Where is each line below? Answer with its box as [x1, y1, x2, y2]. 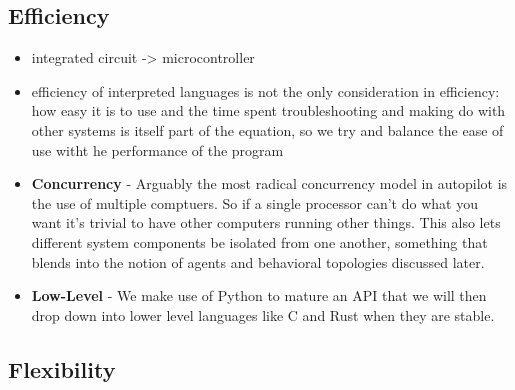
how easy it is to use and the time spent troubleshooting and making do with [31, 100, 506, 121]
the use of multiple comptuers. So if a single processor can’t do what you [31, 192, 478, 213]
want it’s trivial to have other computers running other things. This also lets [31, 212, 501, 233]
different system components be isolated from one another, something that [31, 231, 488, 252]
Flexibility [8, 353, 116, 384]
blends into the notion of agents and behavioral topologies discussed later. [31, 251, 485, 272]
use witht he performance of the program [31, 139, 284, 160]
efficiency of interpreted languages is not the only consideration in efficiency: [31, 80, 500, 101]
